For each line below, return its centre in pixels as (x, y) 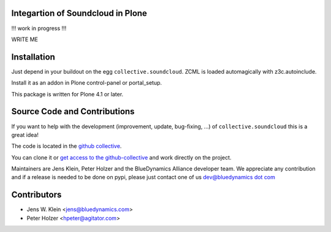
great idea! (25, 134)
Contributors (36, 195)
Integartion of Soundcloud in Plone (79, 13)
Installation (33, 57)
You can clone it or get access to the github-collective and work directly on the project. (121, 157)
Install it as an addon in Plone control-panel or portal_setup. (87, 83)
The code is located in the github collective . (67, 146)
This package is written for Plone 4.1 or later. (67, 94)
